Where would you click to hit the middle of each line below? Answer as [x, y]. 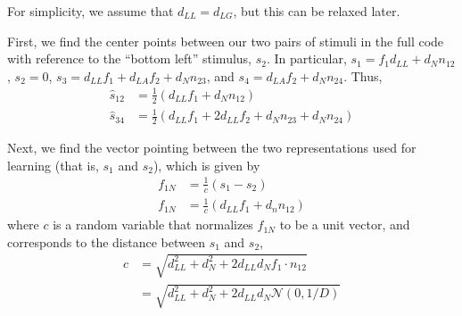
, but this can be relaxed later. [317, 11]
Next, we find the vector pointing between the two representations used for [212, 148]
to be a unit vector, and [345, 225]
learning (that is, [53, 165]
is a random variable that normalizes [153, 225]
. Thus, [363, 75]
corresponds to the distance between [106, 241]
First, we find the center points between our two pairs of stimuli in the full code [226, 41]
